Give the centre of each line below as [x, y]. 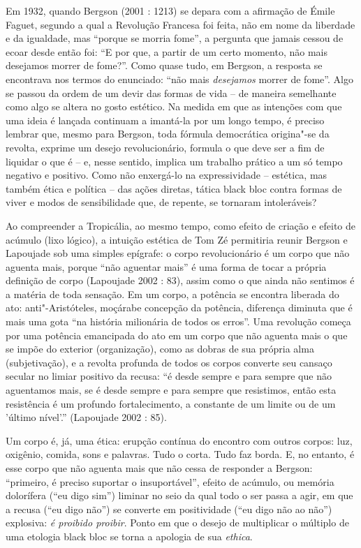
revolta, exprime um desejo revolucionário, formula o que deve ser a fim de [165, 147]
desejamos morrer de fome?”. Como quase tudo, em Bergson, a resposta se [164, 65]
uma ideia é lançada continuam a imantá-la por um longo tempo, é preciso [165, 120]
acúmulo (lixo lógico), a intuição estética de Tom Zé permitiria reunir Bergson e [177, 239]
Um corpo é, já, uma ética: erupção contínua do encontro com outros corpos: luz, [179, 440]
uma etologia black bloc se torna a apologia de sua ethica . [129, 536]
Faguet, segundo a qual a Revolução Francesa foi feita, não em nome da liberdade [180, 24]
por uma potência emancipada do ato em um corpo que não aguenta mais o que [177, 335]
